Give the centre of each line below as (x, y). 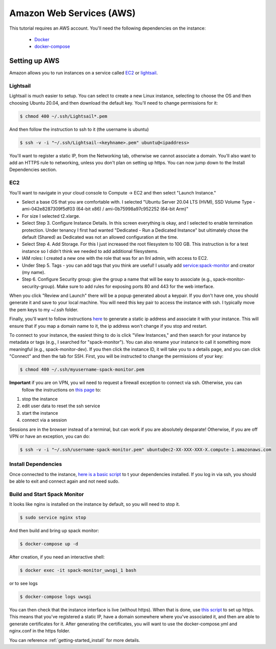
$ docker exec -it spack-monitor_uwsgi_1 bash (78, 570)
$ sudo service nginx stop (53, 518)
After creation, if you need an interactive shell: (57, 557)
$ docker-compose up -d (49, 544)
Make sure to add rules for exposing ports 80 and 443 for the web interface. (136, 286)
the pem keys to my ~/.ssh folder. (44, 310)
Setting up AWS (34, 61)
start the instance (40, 413)
